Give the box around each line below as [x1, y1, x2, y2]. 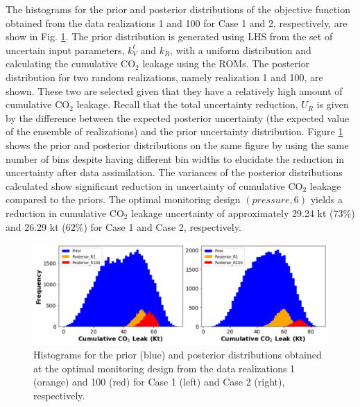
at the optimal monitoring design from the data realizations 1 [33, 361, 295, 375]
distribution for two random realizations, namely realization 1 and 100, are [6, 69, 323, 84]
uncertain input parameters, [6, 42, 125, 57]
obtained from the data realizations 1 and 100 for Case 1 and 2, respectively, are [6, 15, 348, 30]
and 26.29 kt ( [6, 219, 66, 234]
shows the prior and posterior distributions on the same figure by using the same [6, 137, 349, 152]
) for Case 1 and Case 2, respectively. [83, 219, 241, 234]
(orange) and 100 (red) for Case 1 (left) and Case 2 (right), [33, 374, 285, 389]
